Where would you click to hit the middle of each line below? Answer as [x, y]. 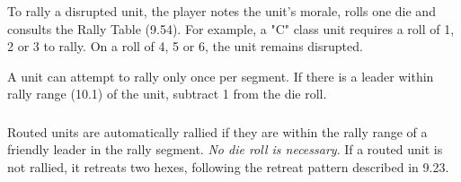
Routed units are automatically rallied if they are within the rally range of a [217, 131]
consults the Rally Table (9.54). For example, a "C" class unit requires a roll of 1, [231, 28]
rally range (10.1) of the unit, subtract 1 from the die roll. [167, 94]
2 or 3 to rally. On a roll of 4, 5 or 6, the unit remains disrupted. [185, 46]
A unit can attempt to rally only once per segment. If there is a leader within [221, 76]
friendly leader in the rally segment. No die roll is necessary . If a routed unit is [225, 149]
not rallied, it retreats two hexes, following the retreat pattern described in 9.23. [228, 167]
